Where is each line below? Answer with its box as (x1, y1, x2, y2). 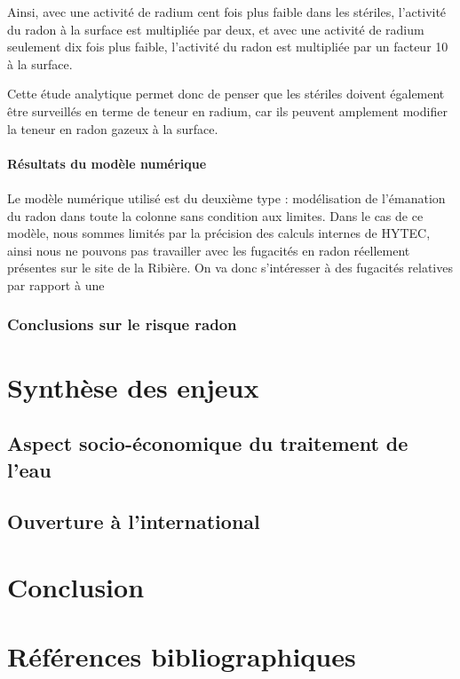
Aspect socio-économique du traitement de (7, 430, 408, 457)
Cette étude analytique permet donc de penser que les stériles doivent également (7, 84, 445, 103)
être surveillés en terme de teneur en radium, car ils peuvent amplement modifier (7, 101, 448, 120)
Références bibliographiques (7, 638, 356, 675)
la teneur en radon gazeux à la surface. (7, 119, 218, 138)
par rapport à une (7, 275, 105, 294)
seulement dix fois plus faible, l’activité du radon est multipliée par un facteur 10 (7, 37, 448, 56)
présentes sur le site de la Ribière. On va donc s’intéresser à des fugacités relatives (7, 258, 453, 277)
